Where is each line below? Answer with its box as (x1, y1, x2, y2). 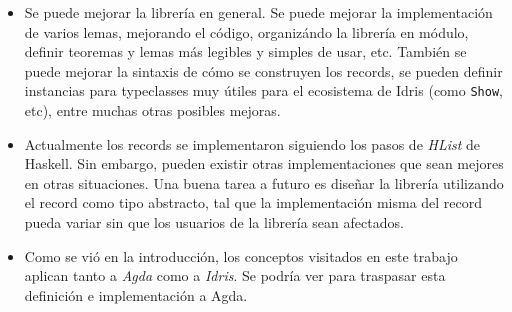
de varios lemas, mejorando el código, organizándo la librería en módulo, (24, 21, 469, 42)
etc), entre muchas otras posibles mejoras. (24, 100, 281, 121)
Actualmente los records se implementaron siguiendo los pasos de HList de (24, 133, 481, 154)
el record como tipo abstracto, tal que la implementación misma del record (24, 192, 483, 213)
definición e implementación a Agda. (24, 284, 248, 305)
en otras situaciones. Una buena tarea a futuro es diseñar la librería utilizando (24, 172, 504, 193)
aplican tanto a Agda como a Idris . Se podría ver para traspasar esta (24, 265, 446, 286)
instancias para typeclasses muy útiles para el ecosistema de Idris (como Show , (24, 80, 503, 101)
